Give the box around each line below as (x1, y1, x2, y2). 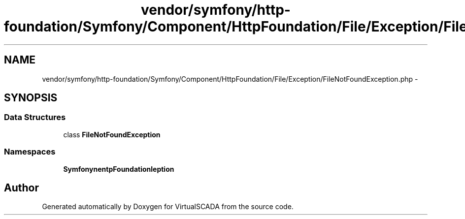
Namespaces (4, 147, 56, 157)
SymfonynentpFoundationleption (63, 164, 174, 173)
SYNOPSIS (4, 92, 58, 104)
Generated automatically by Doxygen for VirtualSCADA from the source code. (42, 202, 294, 211)
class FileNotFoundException (63, 130, 161, 139)
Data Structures (4, 112, 66, 123)
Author (4, 181, 39, 194)
